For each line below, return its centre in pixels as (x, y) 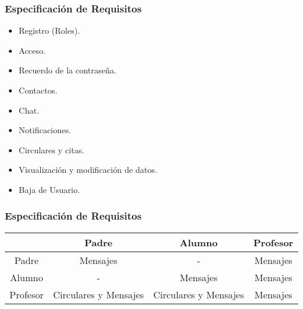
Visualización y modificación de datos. (88, 170)
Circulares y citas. (51, 149)
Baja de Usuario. (49, 189)
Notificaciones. (45, 130)
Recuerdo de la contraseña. (67, 70)
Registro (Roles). (49, 30)
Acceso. (32, 50)
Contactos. (38, 90)
